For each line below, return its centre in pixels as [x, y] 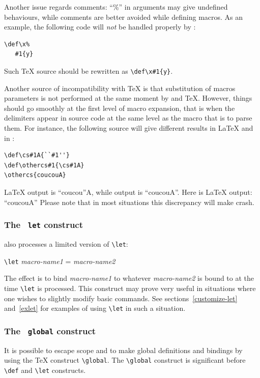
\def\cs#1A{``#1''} [37, 155]
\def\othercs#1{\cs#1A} [44, 165]
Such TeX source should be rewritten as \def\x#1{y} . [89, 70]
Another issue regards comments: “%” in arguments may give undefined [116, 7]
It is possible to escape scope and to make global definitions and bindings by [123, 350]
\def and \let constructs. [45, 370]
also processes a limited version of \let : [66, 243]
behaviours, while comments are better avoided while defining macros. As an [124, 17]
